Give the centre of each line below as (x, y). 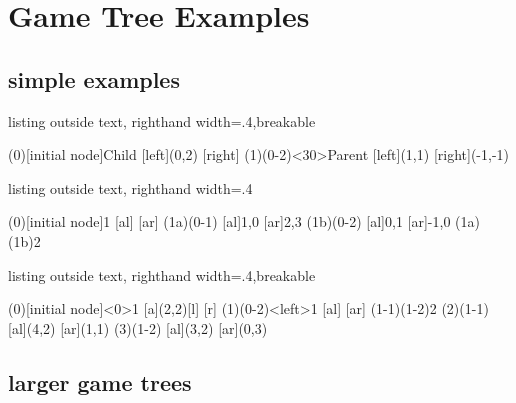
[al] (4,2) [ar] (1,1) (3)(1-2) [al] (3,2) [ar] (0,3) (138, 327)
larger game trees (100, 381)
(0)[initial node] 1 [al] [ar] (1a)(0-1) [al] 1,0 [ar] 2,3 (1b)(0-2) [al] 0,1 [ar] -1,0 (229, 221)
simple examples (94, 78)
